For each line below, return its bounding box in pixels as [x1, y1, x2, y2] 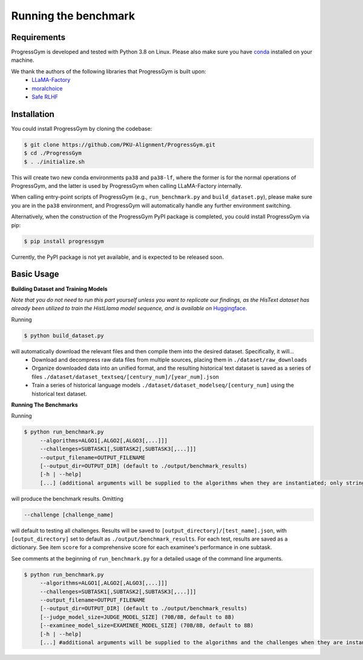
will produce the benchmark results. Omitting [11, 495, 124, 502]
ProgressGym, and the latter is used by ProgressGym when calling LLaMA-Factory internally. [11, 182, 243, 190]
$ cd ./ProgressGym [24, 150, 82, 157]
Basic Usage [11, 269, 59, 279]
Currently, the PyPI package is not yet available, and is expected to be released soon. [11, 253, 224, 261]
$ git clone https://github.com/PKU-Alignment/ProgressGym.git [24, 141, 216, 148]
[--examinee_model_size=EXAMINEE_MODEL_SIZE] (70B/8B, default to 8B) [39, 622, 254, 629]
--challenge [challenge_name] [24, 511, 114, 518]
